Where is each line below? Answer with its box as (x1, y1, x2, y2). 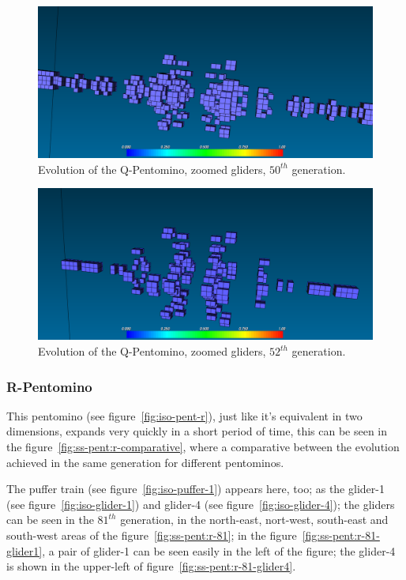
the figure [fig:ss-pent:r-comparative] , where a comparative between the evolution (6, 439, 400, 455)
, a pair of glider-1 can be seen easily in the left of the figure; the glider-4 (42, 542, 396, 559)
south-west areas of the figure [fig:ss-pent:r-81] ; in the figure (6, 527, 297, 543)
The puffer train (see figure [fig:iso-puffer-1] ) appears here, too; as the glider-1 (6, 480, 385, 497)
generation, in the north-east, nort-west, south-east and (120, 511, 389, 528)
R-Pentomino (6, 376, 92, 396)
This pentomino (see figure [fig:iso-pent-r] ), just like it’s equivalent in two (6, 407, 363, 424)
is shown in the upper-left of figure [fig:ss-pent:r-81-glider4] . (6, 558, 296, 574)
